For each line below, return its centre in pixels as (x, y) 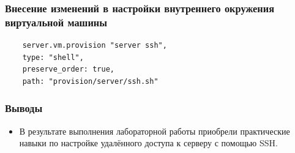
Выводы (24, 108)
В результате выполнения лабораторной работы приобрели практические (155, 131)
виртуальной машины (56, 22)
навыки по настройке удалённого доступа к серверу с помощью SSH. (148, 143)
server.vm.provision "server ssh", (95, 46)
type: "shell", (53, 57)
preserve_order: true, (68, 69)
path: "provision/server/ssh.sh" (90, 81)
